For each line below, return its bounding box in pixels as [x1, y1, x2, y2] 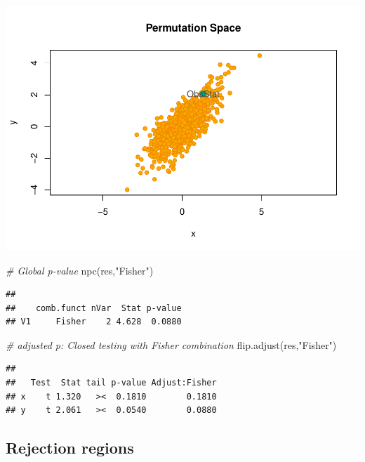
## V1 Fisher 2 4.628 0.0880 [6, 317, 182, 327]
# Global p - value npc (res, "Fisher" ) [6, 263, 154, 277]
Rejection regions [6, 437, 134, 458]
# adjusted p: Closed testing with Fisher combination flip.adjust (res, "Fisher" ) [6, 337, 337, 352]
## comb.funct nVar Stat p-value [6, 303, 182, 313]
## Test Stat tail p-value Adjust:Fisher [6, 378, 217, 388]
